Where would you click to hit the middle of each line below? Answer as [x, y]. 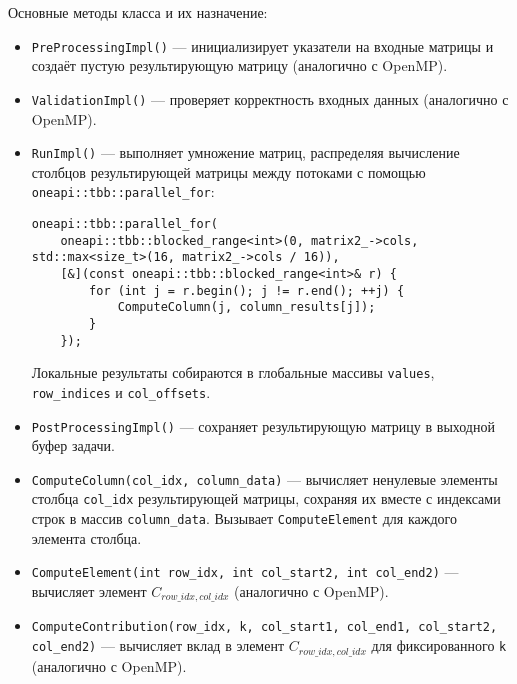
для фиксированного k [439, 645]
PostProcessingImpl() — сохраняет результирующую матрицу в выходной [263, 425]
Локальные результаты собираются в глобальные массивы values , [233, 372]
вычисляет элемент [89, 591]
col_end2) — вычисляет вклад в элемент [158, 645]
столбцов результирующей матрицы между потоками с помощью [228, 171]
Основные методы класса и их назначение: [138, 12]
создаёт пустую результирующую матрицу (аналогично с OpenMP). [239, 65]
